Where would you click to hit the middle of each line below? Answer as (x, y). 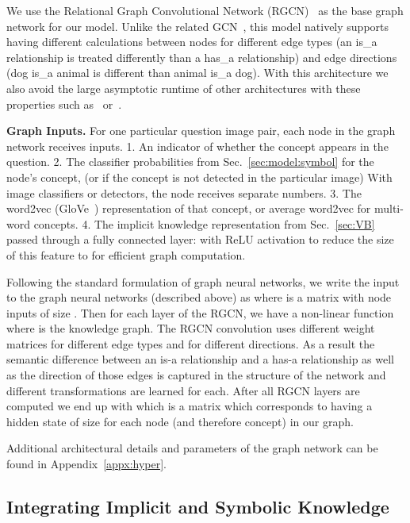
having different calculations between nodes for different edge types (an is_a (192, 42)
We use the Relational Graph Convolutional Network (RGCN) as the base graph (205, 10)
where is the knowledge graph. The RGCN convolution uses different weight (191, 328)
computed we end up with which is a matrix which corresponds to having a (190, 406)
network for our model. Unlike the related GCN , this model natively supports (198, 26)
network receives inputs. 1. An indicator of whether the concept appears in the (197, 146)
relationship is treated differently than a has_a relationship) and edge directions (202, 57)
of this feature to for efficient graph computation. (126, 254)
